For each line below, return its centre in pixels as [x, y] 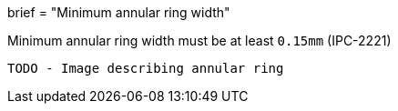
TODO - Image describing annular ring [146, 68]
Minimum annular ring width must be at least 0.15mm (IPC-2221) [199, 40]
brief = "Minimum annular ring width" [119, 12]
